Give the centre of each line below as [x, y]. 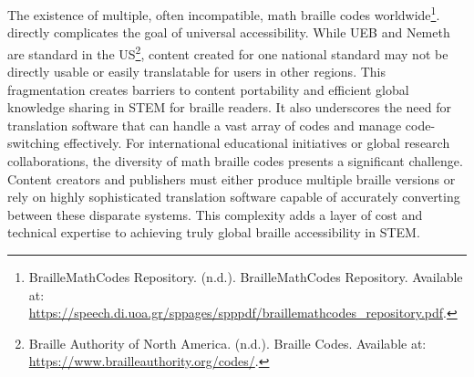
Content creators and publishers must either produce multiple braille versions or [232, 178]
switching [34, 143]
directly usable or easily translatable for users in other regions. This [196, 72]
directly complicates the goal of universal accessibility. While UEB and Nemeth [229, 32]
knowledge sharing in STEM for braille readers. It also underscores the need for [230, 107]
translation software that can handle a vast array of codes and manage [205, 125]
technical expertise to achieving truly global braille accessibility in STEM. [214, 232]
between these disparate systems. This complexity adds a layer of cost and [215, 214]
